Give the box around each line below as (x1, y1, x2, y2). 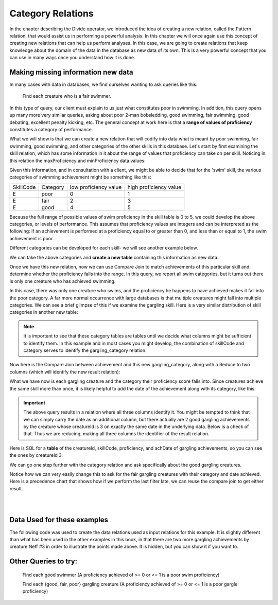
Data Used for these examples (9, 515, 108, 524)
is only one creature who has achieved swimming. (9, 278, 116, 284)
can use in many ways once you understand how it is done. (9, 55, 135, 61)
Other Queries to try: (9, 557, 78, 566)
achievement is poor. (9, 235, 54, 241)
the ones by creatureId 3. (9, 452, 63, 458)
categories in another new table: (9, 309, 78, 315)
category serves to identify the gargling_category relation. (23, 347, 147, 353)
